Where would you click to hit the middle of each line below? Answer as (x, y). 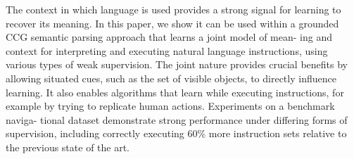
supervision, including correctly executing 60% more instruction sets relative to (176, 133)
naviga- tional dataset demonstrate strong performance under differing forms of (177, 119)
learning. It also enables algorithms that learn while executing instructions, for (175, 92)
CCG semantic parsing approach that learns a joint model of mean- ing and (169, 37)
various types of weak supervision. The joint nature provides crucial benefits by (177, 64)
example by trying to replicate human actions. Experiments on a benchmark (170, 106)
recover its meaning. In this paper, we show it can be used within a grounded (172, 23)
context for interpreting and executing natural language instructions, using (167, 50)
